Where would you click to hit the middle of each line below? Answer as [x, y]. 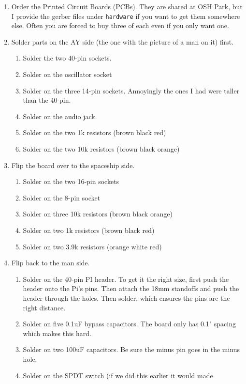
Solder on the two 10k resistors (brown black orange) [101, 149]
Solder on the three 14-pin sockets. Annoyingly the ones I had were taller [131, 90]
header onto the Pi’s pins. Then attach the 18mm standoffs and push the [131, 288]
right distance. [44, 307]
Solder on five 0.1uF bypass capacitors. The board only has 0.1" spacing [129, 324]
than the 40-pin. [47, 100]
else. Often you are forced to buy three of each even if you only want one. [120, 25]
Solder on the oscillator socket [67, 74]
